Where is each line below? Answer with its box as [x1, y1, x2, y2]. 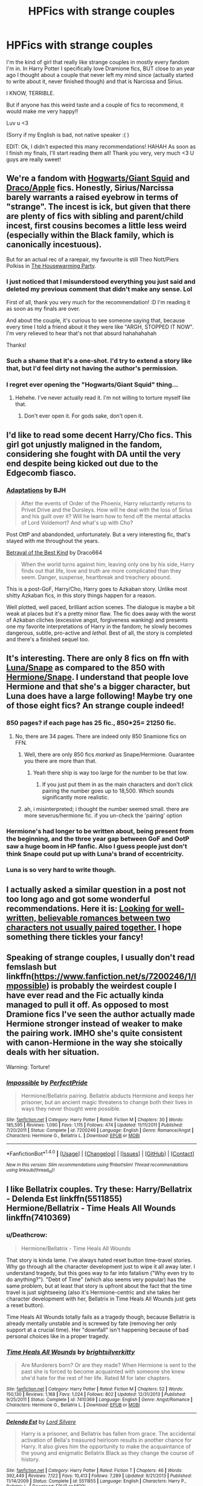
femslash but [6, 962, 57, 972]
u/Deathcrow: [6, 1231, 48, 1239]
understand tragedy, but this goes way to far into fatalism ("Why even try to [6, 1269, 195, 1276]
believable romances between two [38, 913, 171, 923]
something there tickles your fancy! [6, 931, 144, 942]
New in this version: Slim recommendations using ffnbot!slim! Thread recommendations [6, 1162, 188, 1168]
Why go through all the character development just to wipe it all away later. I [6, 1262, 195, 1270]
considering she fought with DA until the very [6, 448, 181, 459]
